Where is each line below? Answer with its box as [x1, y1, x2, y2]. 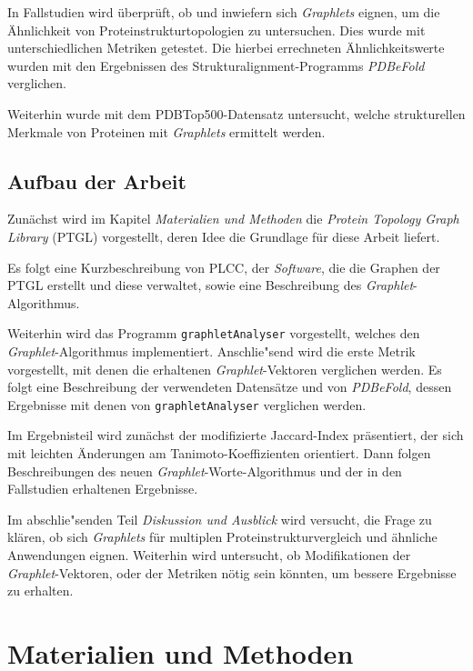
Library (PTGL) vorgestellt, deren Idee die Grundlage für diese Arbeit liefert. [7, 226, 440, 245]
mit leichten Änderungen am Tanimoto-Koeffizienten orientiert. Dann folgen [7, 444, 431, 463]
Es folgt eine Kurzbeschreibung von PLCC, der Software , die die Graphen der [7, 257, 440, 276]
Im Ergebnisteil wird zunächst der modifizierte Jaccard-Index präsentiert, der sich [7, 426, 464, 445]
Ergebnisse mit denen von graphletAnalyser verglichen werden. [7, 395, 367, 414]
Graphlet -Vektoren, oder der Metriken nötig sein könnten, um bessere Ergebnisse [7, 563, 457, 582]
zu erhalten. [7, 581, 74, 600]
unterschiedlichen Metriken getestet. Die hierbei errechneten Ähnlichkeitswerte [7, 38, 445, 57]
